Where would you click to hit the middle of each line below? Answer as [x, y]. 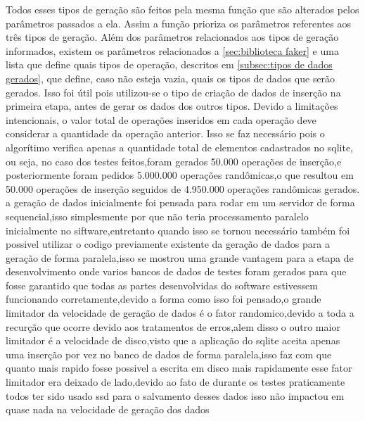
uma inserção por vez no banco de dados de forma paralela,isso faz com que [169, 354]
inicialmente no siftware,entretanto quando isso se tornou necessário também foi [178, 230]
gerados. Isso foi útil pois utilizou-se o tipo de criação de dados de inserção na [173, 92]
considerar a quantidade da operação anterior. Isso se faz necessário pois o [165, 133]
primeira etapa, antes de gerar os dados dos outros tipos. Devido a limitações [172, 106]
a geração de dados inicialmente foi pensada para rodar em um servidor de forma [180, 202]
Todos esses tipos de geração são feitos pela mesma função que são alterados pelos [182, 9]
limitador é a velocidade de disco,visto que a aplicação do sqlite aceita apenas [173, 340]
